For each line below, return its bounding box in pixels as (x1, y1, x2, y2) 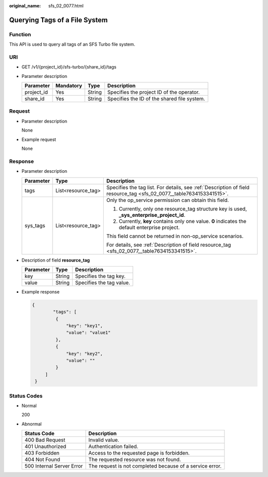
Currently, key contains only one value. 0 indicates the (119, 217, 247, 224)
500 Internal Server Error (24, 463, 83, 470)
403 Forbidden (24, 450, 60, 457)
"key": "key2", (66, 350, 103, 356)
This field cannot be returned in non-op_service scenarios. (106, 232, 244, 239)
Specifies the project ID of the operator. (107, 89, 200, 96)
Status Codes (9, 392, 43, 399)
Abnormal (21, 421, 42, 427)
